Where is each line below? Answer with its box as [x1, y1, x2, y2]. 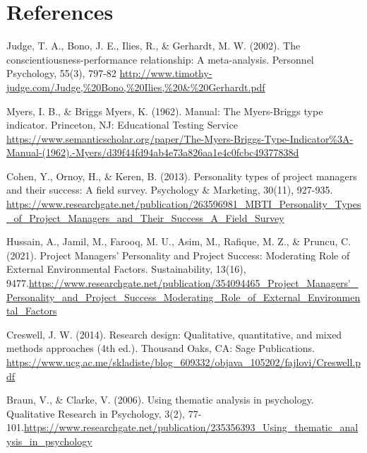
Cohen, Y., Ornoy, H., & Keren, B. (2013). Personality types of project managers [6, 168, 357, 183]
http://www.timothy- [119, 66, 212, 81]
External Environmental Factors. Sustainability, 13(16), [6, 261, 246, 276]
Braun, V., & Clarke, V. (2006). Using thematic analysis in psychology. [6, 392, 314, 407]
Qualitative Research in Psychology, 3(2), [6, 406, 185, 420]
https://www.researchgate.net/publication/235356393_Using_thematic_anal [23, 420, 359, 435]
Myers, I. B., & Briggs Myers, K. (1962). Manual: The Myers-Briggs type [6, 103, 323, 118]
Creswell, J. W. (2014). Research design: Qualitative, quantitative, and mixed [6, 326, 342, 341]
